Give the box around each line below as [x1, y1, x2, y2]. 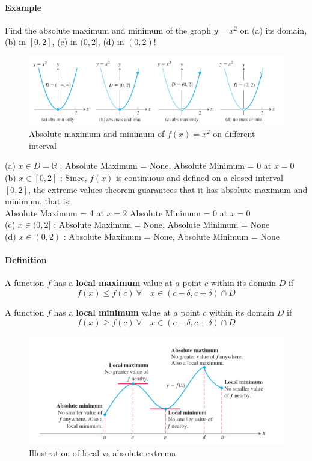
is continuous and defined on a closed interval [116, 171, 283, 184]
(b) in [5, 35, 26, 48]
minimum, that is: [5, 195, 72, 207]
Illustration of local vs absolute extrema [29, 446, 176, 459]
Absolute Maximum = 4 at [5, 206, 104, 219]
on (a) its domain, [240, 23, 307, 36]
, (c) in [52, 35, 78, 48]
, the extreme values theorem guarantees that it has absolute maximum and [28, 183, 308, 195]
